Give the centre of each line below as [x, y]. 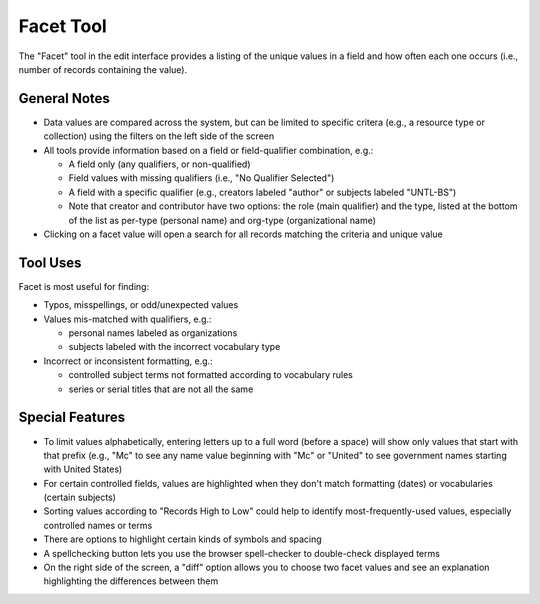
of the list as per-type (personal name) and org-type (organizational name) [222, 220]
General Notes [64, 98]
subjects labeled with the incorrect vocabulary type [174, 347]
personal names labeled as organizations [153, 333]
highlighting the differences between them [131, 581]
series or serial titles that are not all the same [161, 389]
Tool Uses [50, 262]
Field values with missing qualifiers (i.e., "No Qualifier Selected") [201, 178]
